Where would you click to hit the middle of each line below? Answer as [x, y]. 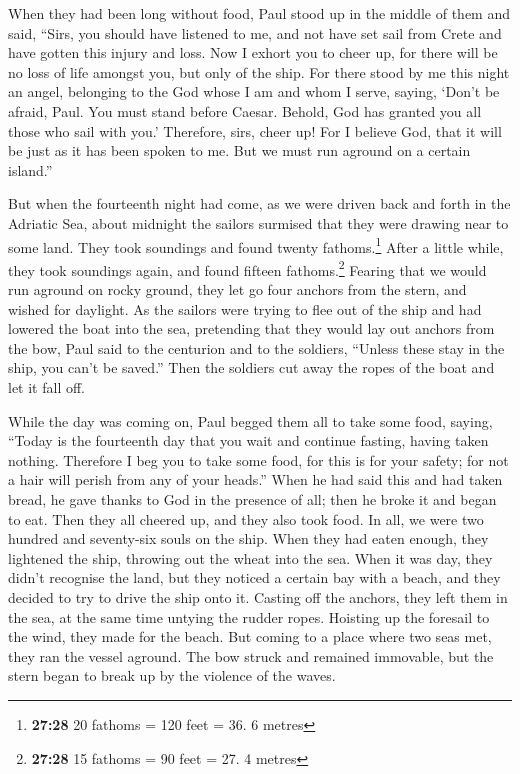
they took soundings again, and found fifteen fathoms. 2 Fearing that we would [247, 268]
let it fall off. [46, 387]
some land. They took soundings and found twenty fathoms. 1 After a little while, [256, 245]
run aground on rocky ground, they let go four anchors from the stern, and [237, 289]
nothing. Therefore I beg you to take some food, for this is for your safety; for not [258, 459]
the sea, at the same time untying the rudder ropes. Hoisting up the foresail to [249, 616]
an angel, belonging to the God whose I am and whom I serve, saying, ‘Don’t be [254, 91]
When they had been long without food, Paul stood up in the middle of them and [259, 13]
